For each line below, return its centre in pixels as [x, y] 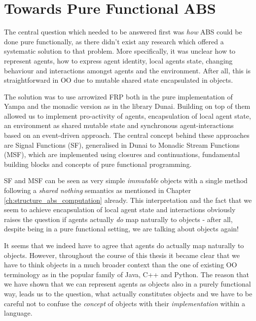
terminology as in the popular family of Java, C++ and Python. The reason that [127, 274]
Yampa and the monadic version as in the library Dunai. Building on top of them [127, 106]
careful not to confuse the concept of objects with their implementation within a [125, 303]
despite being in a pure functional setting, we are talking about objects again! [121, 229]
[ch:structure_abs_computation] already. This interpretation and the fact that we [128, 200]
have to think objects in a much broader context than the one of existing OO [121, 265]
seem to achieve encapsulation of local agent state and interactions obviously [120, 209]
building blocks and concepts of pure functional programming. [98, 164]
